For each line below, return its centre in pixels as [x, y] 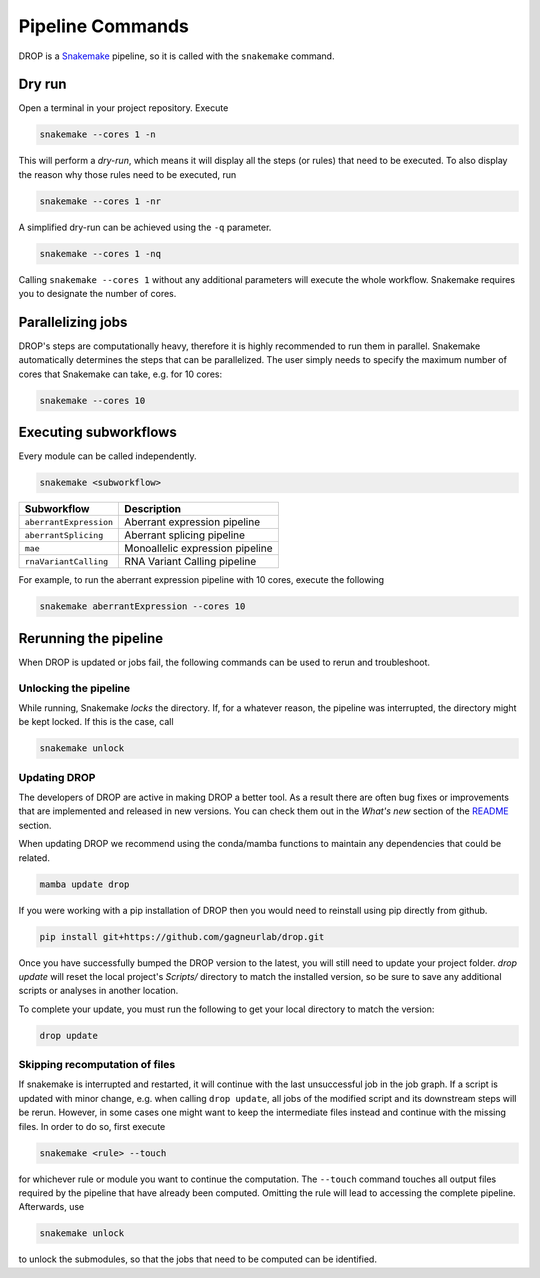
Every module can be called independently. [107, 456]
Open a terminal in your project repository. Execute [123, 108]
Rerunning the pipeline [91, 638]
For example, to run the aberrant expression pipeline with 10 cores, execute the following [201, 580]
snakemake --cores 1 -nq [100, 253]
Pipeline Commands [103, 26]
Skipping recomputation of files [97, 1065]
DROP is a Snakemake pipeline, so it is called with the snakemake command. [176, 56]
